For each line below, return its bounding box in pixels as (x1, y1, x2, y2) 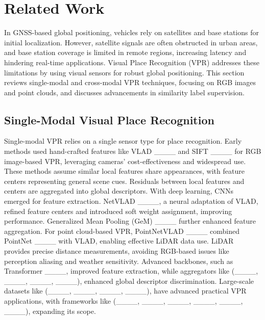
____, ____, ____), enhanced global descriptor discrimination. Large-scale (4, 275, 254, 286)
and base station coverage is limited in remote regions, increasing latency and (4, 47, 247, 58)
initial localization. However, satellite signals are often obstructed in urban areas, (4, 37, 258, 47)
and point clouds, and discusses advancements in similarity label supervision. (4, 87, 245, 97)
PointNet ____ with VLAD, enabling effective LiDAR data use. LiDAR (4, 235, 234, 246)
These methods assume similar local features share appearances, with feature (4, 166, 245, 176)
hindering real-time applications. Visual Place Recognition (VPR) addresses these (4, 57, 259, 67)
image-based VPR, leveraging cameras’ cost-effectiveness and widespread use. (4, 155, 246, 166)
